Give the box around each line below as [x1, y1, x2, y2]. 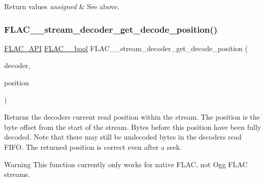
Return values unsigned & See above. [4, 1, 119, 11]
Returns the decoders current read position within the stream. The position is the [4, 111, 260, 122]
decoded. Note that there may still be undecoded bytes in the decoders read [4, 131, 242, 142]
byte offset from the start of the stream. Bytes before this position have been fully [4, 121, 261, 132]
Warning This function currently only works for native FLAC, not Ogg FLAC [4, 159, 248, 169]
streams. [4, 169, 30, 179]
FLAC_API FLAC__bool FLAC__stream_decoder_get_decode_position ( [4, 42, 248, 53]
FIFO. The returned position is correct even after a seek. [4, 141, 182, 152]
